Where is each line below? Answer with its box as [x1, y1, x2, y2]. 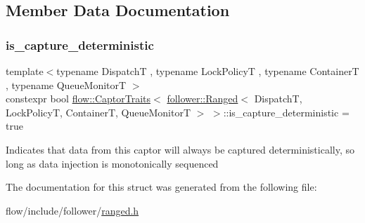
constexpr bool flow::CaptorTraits [6, 91, 151, 106]
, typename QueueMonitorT [6, 77, 127, 92]
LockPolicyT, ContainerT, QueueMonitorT [6, 104, 191, 119]
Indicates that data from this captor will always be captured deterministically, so [6, 142, 354, 156]
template [6, 64, 44, 78]
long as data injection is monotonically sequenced [6, 156, 219, 170]
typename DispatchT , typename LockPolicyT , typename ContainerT [56, 64, 359, 78]
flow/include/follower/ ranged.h [6, 203, 139, 217]
